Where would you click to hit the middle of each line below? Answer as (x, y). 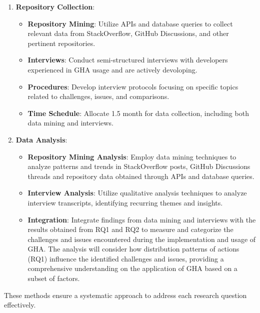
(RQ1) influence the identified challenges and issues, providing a (126, 258)
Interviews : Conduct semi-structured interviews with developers (128, 60)
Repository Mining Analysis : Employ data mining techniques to (132, 156)
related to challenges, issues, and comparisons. (98, 96)
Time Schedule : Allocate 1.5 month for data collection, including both (138, 113)
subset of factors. (54, 278)
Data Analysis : (41, 139)
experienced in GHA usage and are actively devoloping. (112, 69)
